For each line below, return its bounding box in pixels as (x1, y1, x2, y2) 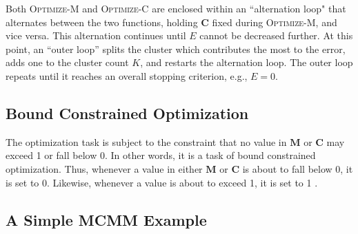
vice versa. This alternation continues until (6, 28, 186, 43)
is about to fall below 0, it (242, 161, 353, 175)
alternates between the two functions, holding (6, 14, 198, 29)
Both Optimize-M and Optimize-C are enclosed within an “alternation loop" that (6, 1, 346, 15)
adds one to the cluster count (6, 55, 129, 70)
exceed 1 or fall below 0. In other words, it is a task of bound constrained (6, 148, 316, 162)
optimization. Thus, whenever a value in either (6, 161, 203, 175)
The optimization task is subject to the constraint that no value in (6, 134, 287, 149)
